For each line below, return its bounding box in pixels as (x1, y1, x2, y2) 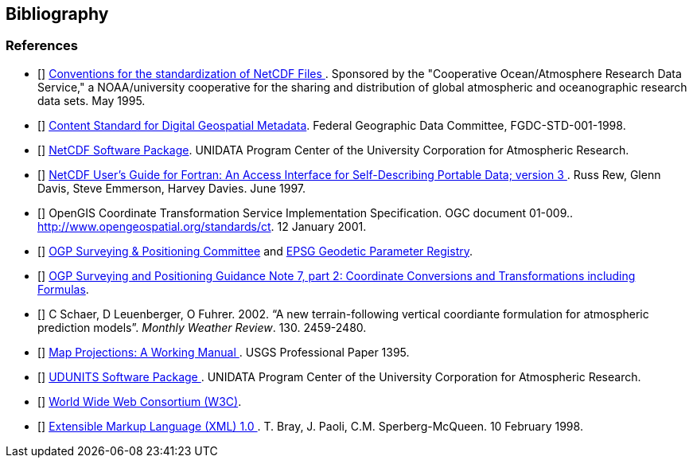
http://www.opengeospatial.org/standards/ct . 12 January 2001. (37, 219, 367, 233)
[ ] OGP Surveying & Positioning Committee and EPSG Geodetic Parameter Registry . (37, 244, 473, 258)
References (6, 37, 78, 54)
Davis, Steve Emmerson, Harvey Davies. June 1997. (37, 181, 306, 195)
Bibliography (6, 4, 109, 24)
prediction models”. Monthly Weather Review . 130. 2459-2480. (37, 320, 367, 334)
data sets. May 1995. (37, 93, 146, 107)
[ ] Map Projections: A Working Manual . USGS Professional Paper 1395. (37, 345, 410, 359)
